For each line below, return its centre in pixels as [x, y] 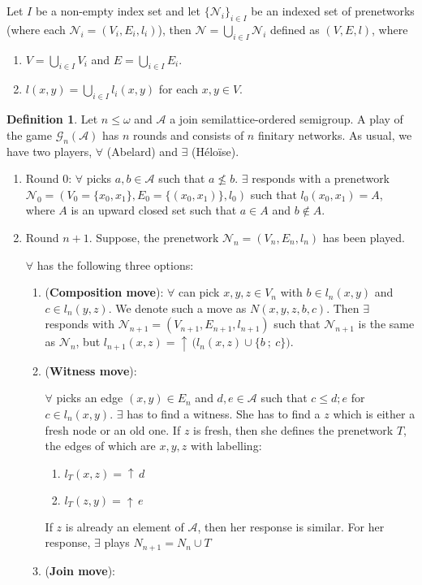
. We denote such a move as [177, 308]
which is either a [374, 414]
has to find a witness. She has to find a [224, 414]
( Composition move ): [104, 292]
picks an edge [90, 398]
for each [178, 89]
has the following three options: [115, 264]
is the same [386, 324]
